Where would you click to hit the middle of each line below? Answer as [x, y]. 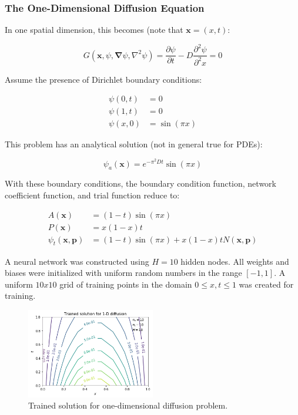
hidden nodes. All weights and [235, 261]
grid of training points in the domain [126, 284]
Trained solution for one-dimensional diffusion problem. [128, 405]
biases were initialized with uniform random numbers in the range [123, 273]
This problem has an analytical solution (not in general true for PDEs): [134, 144]
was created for [266, 284]
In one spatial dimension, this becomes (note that [94, 30]
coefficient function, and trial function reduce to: [92, 195]
